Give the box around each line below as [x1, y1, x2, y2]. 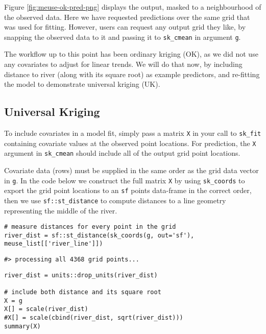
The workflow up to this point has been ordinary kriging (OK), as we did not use [4, 49, 258, 59]
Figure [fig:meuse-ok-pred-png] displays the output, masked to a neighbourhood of [4, 2, 261, 12]
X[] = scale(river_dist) [4, 305, 88, 313]
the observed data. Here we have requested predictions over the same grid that [4, 11, 250, 22]
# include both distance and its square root [4, 289, 161, 296]
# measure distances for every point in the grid [4, 223, 176, 231]
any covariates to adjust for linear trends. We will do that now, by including [4, 59, 243, 69]
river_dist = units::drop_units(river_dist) [4, 271, 158, 279]
